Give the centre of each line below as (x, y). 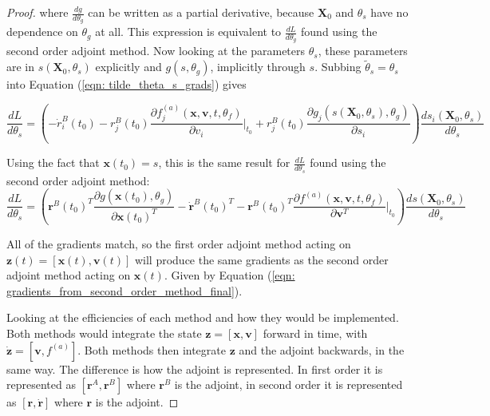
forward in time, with (315, 333)
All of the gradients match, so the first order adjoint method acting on (179, 244)
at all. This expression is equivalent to (188, 32)
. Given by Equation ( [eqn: (229, 275)
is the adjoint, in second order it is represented (288, 384)
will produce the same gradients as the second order (261, 259)
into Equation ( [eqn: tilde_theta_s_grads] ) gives (126, 84)
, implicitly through (258, 67)
